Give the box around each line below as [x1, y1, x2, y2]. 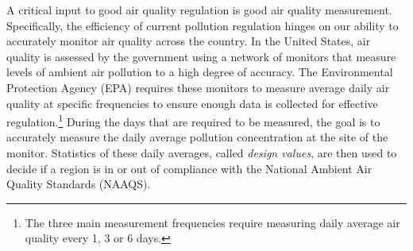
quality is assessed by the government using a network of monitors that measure [6, 48, 396, 64]
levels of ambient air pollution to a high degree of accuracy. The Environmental [6, 64, 393, 80]
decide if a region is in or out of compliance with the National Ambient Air [6, 160, 372, 176]
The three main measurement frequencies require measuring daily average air [25, 214, 400, 230]
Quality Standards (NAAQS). [6, 176, 151, 192]
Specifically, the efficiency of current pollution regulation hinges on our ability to [6, 17, 399, 33]
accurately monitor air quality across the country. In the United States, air [6, 33, 371, 49]
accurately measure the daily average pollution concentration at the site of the [6, 129, 388, 145]
